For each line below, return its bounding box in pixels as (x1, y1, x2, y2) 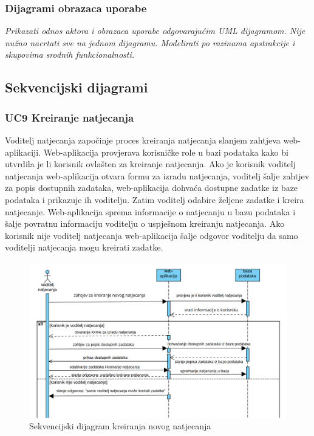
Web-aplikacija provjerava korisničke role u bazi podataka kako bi (43, 145, 288, 158)
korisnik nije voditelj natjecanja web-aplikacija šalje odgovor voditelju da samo (5, 229, 298, 241)
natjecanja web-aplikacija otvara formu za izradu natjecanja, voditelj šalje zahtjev (5, 169, 310, 182)
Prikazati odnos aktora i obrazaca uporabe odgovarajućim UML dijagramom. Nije (5, 24, 305, 37)
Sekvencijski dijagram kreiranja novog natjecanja (29, 420, 211, 432)
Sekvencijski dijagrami (5, 78, 148, 97)
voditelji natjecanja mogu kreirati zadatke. (5, 241, 163, 254)
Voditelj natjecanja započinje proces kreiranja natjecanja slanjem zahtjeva (5, 134, 281, 146)
